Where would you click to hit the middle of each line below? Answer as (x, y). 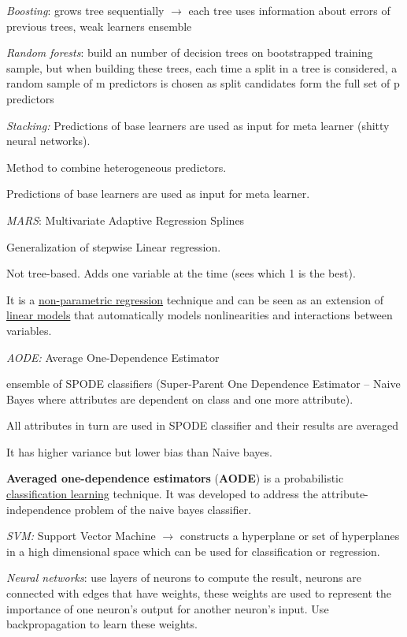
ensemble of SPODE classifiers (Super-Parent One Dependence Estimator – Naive (203, 384)
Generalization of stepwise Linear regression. (114, 246)
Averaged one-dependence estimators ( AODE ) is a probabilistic (175, 478)
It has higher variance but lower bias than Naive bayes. (139, 451)
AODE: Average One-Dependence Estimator (113, 357)
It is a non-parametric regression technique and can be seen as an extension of (195, 299)
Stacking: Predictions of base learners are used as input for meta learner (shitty (198, 125)
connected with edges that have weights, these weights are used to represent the (199, 593)
